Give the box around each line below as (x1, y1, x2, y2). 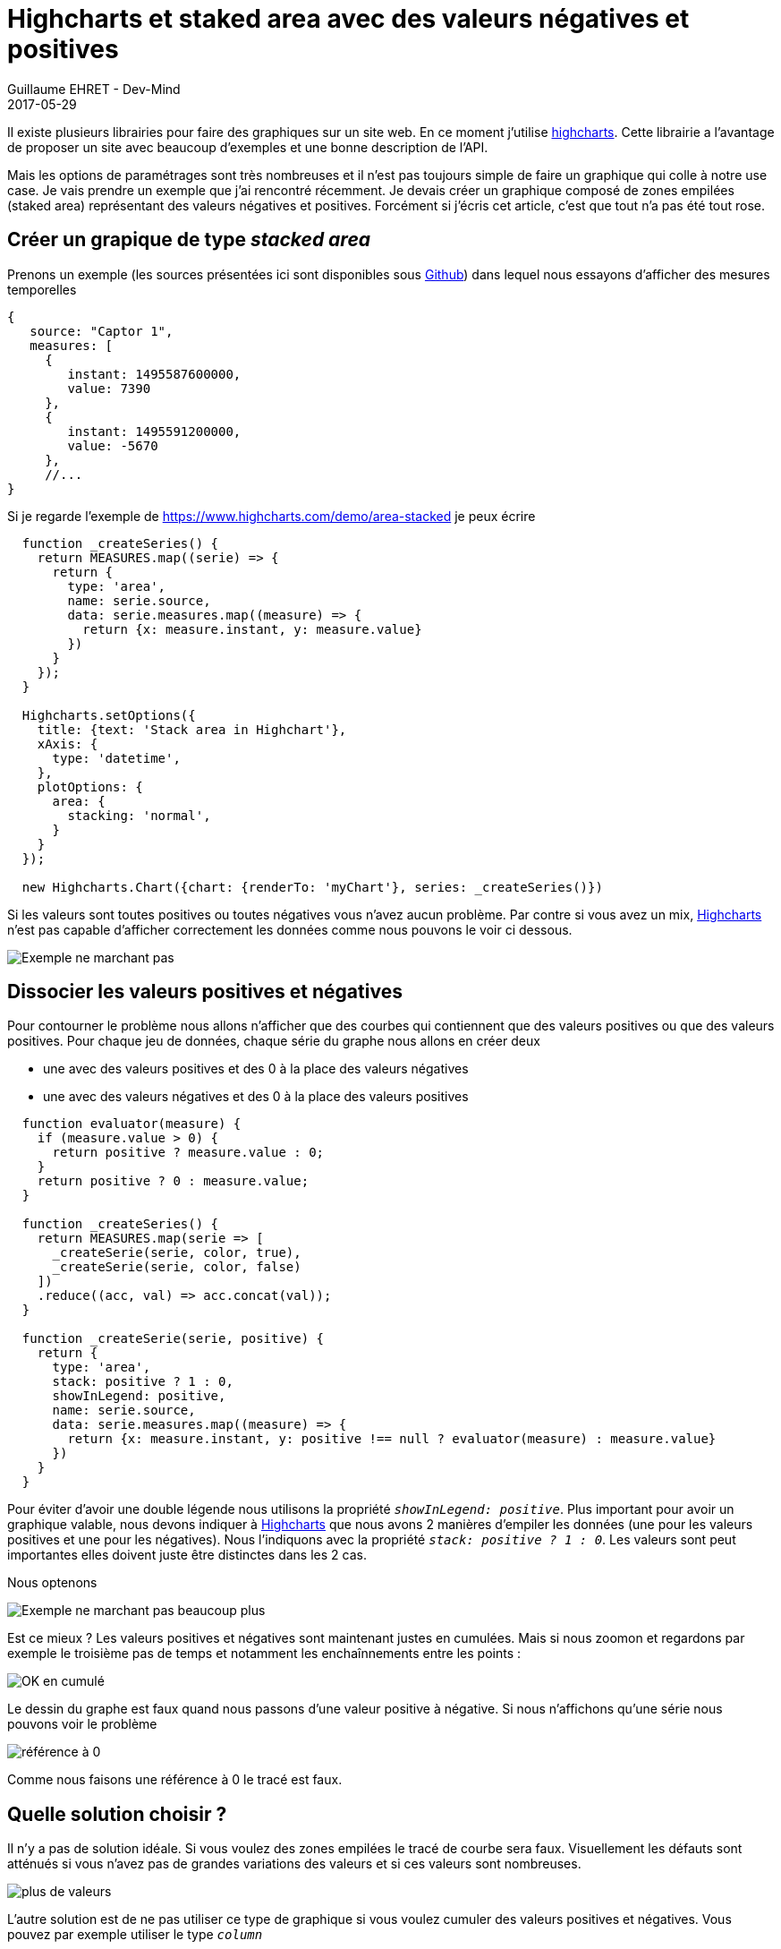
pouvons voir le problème (7, 1716, 157, 1732)
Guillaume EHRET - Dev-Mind (7, 81, 181, 97)
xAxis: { (37, 736, 98, 751)
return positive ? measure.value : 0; (52, 1145, 325, 1160)
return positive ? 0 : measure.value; (37, 1174, 310, 1189)
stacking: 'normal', (67, 808, 211, 823)
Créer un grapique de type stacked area (7, 228, 371, 252)
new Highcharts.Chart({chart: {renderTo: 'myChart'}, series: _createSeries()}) (21, 879, 603, 894)
